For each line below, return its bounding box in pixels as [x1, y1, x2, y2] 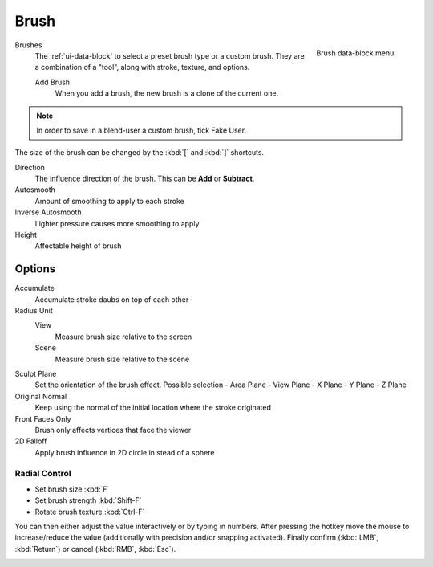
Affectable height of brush [34, 241, 122, 251]
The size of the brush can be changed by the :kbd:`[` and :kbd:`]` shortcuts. [14, 148, 265, 157]
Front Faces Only [14, 414, 71, 423]
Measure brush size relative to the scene [55, 354, 190, 364]
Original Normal [14, 391, 67, 401]
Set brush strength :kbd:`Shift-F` [34, 496, 142, 505]
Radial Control [14, 467, 71, 479]
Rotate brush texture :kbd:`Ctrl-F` [34, 507, 145, 516]
